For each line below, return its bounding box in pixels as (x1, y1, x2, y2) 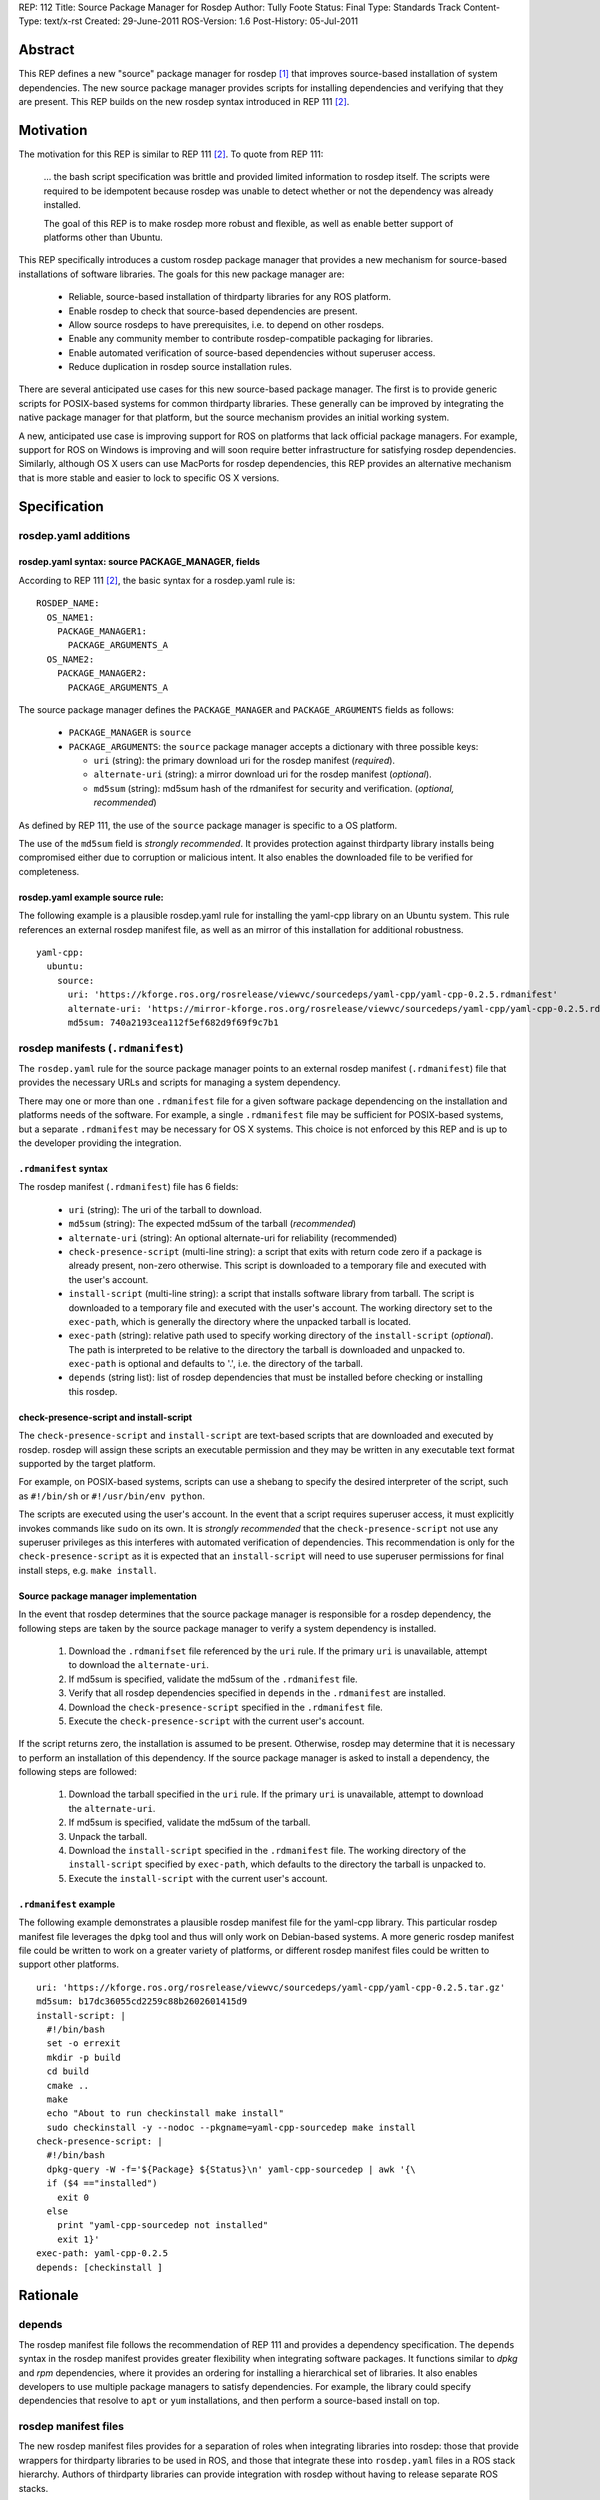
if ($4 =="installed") (46, 2178, 158, 2189)
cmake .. (46, 2080, 90, 2091)
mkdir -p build (46, 2051, 121, 2063)
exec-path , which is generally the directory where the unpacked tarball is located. (68, 1315, 412, 1327)
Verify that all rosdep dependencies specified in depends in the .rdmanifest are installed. (68, 1687, 447, 1699)
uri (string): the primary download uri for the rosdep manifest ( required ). (93, 755, 395, 767)
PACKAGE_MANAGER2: (56, 668, 148, 679)
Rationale (18, 2287, 79, 2304)
